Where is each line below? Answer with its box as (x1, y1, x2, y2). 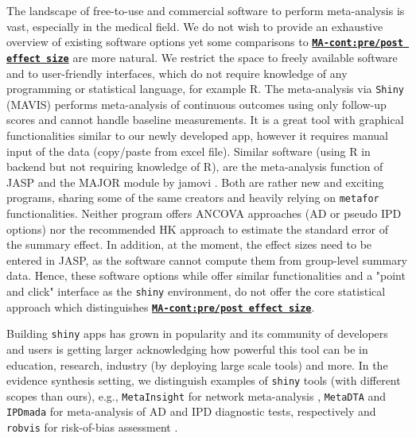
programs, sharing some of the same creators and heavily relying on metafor (6, 189, 379, 206)
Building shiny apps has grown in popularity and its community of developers (6, 325, 388, 342)
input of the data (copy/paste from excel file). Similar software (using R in (6, 142, 371, 159)
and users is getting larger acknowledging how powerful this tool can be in (6, 340, 368, 357)
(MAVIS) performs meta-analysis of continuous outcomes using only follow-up (6, 95, 387, 112)
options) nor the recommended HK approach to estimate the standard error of (6, 220, 389, 237)
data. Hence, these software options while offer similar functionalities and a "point (6, 267, 406, 284)
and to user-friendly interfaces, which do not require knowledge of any (6, 64, 348, 81)
